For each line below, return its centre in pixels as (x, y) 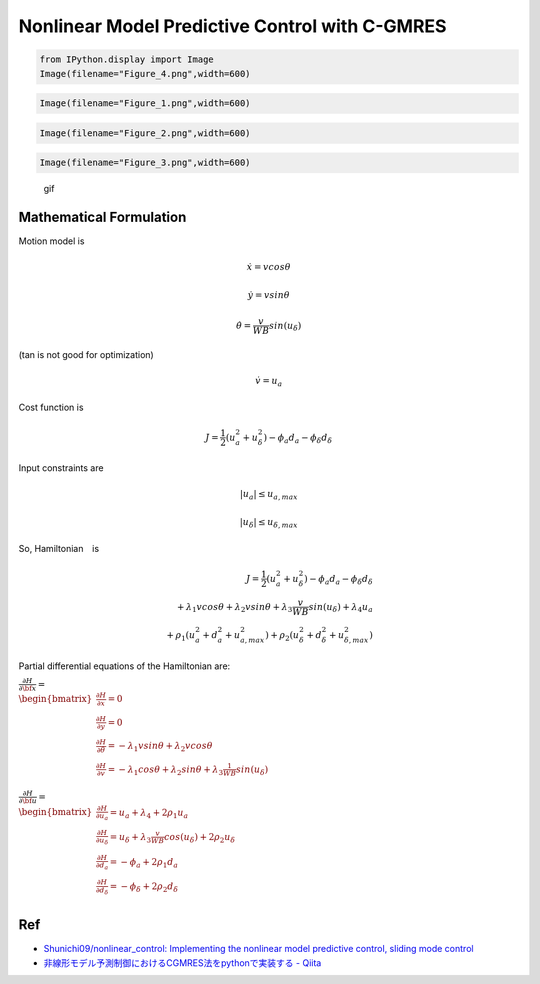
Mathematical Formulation (102, 217)
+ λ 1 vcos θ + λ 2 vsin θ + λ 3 (234, 608)
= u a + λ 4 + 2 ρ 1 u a (149, 813)
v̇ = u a (269, 382)
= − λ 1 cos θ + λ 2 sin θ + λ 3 (165, 770)
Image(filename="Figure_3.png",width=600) (145, 163)
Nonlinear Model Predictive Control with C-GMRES (232, 26)
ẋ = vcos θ (268, 267)
